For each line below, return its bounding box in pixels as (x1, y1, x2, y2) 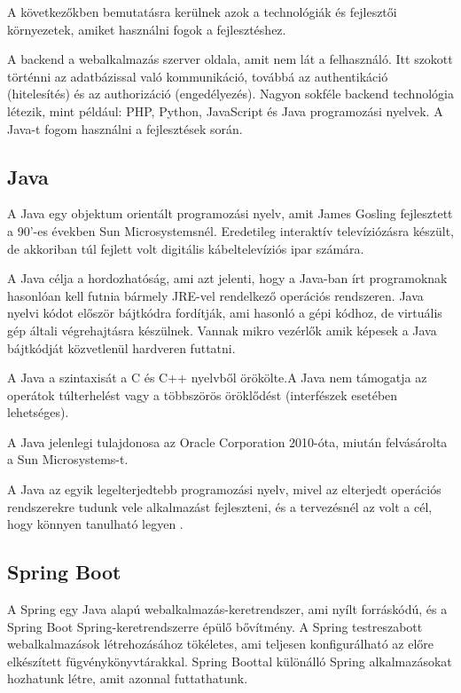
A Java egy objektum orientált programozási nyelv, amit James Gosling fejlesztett (7, 204, 453, 223)
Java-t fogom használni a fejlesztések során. (7, 119, 243, 138)
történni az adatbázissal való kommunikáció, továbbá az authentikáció (7, 67, 388, 85)
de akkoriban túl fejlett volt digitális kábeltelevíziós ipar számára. (7, 239, 364, 257)
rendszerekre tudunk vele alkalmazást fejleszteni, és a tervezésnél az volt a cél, (7, 497, 433, 516)
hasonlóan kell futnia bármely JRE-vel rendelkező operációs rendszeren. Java (7, 286, 424, 304)
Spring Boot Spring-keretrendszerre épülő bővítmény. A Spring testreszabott (7, 617, 423, 635)
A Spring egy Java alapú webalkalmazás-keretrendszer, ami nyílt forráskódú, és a (7, 600, 448, 618)
